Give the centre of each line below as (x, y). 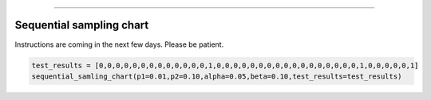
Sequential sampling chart (82, 25)
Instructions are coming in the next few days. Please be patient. (119, 44)
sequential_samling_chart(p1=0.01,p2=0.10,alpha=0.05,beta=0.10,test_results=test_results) (217, 76)
